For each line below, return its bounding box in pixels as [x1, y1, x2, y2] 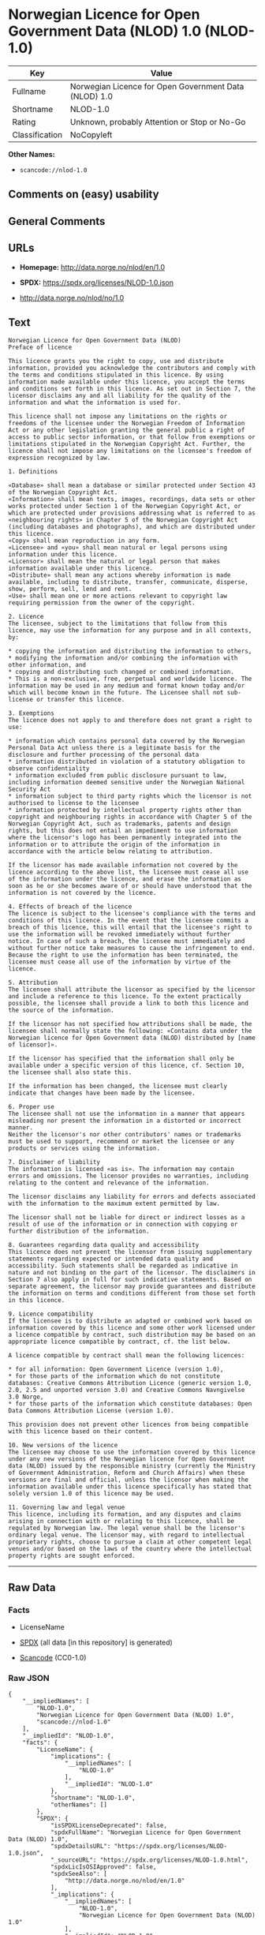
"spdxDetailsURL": [50, 1843, 111, 1851]
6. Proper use [8, 1103, 55, 1111]
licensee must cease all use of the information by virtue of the [8, 958, 231, 966]
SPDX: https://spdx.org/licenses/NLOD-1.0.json [19, 278, 174, 287]
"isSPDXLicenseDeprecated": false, [50, 1821, 168, 1830]
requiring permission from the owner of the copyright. [8, 599, 196, 607]
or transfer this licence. [36, 696, 125, 704]
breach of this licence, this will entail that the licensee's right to [8, 923, 252, 932]
